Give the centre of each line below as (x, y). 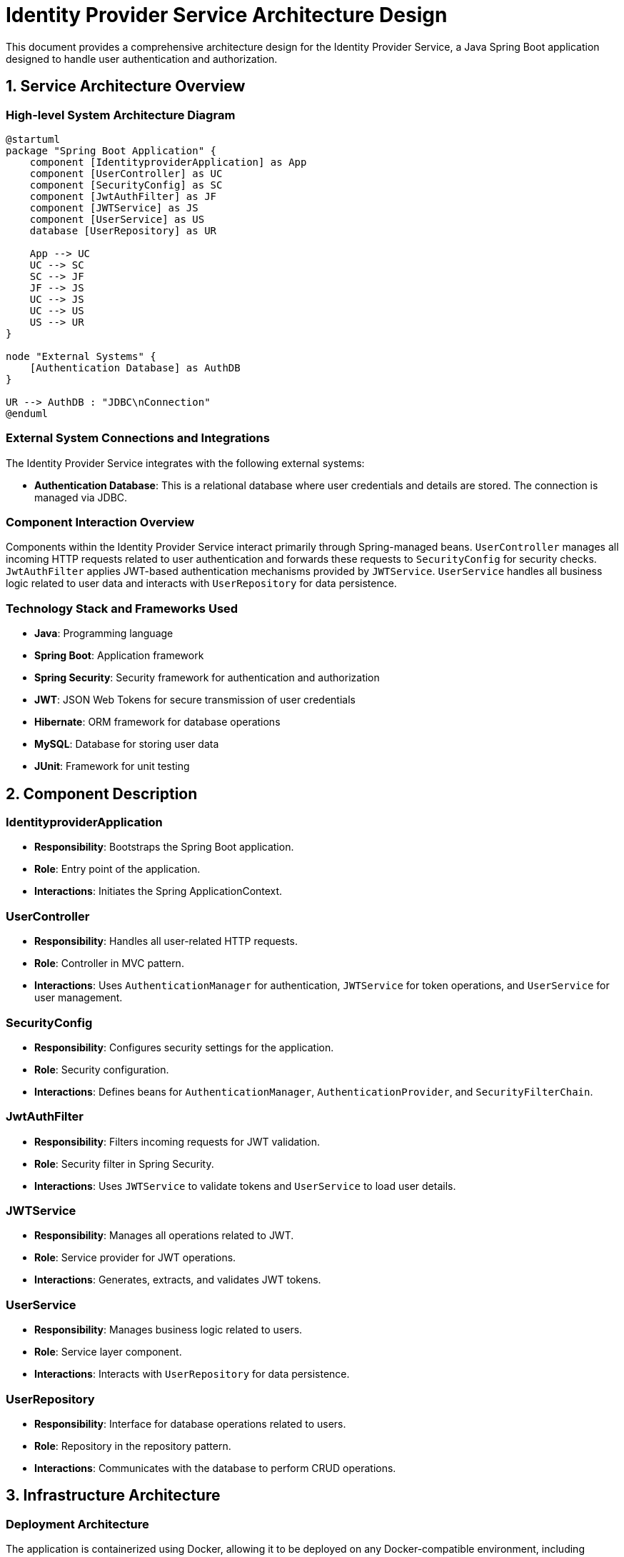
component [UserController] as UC (126, 173)
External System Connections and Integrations (138, 438)
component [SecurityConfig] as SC (126, 185)
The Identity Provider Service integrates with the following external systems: (185, 463)
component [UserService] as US (117, 219)
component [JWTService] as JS (114, 207)
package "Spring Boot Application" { (111, 150)
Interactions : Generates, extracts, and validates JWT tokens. (178, 1280)
